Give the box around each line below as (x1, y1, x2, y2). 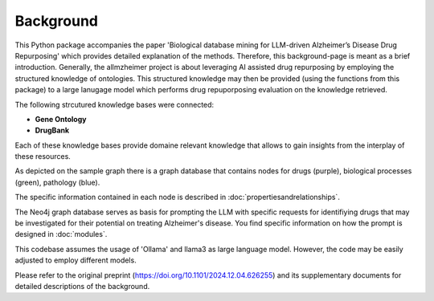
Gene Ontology (35, 114, 87, 124)
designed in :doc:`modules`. (14, 230, 108, 239)
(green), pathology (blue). (14, 177, 100, 187)
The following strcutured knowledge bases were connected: (14, 100, 215, 109)
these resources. (14, 152, 72, 161)
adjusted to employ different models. (14, 255, 137, 265)
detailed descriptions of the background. (14, 281, 150, 291)
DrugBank (35, 125, 70, 136)
